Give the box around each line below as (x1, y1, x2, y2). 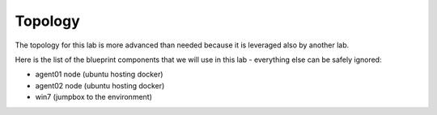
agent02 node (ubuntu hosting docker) (35, 80, 165, 90)
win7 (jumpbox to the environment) (35, 92, 153, 102)
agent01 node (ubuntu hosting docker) (35, 69, 163, 80)
